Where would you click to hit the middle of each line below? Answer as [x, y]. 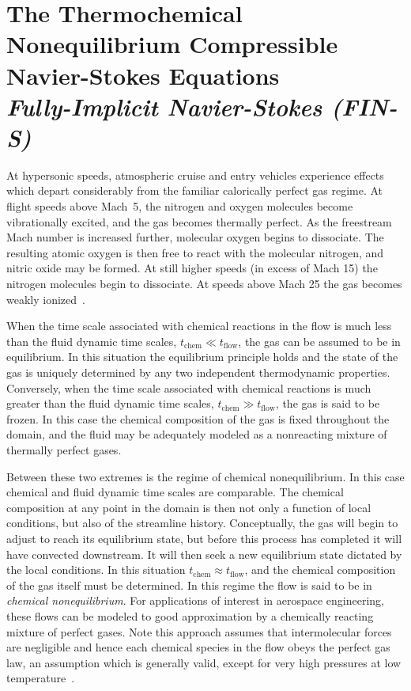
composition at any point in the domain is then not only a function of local [189, 507]
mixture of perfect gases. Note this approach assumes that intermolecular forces [199, 631]
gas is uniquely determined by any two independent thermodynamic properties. [198, 372]
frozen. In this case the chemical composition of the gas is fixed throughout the [198, 418]
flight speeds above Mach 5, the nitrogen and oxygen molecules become [180, 206]
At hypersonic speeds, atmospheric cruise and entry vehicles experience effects [195, 175]
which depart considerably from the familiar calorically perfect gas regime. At [195, 190]
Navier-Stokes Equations [143, 75]
